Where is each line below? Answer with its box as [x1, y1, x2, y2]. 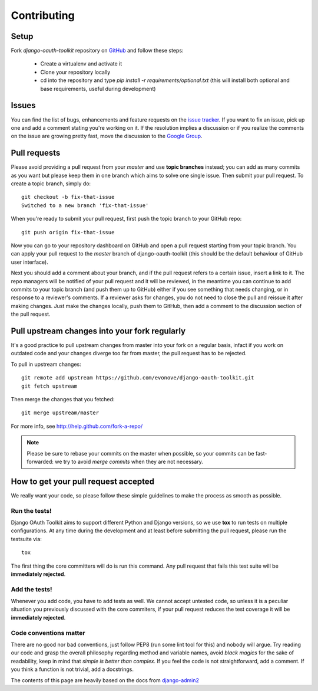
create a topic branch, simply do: [11, 180, 91, 187]
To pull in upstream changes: [11, 361, 82, 368]
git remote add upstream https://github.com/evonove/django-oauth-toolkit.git [21, 375, 254, 381]
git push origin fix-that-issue [21, 229, 115, 235]
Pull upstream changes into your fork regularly [11, 326, 185, 336]
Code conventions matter [11, 628, 85, 637]
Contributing [11, 9, 75, 22]
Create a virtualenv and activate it [40, 60, 122, 67]
